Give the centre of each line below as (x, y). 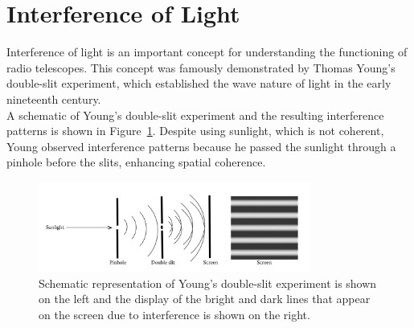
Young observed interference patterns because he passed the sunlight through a (201, 146)
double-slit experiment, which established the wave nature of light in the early (199, 83)
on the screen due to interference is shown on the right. (174, 314)
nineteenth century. (54, 98)
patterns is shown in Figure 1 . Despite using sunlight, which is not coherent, (195, 131)
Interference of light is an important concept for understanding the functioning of (207, 52)
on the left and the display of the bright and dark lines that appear (205, 299)
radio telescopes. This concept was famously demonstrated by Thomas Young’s (201, 67)
